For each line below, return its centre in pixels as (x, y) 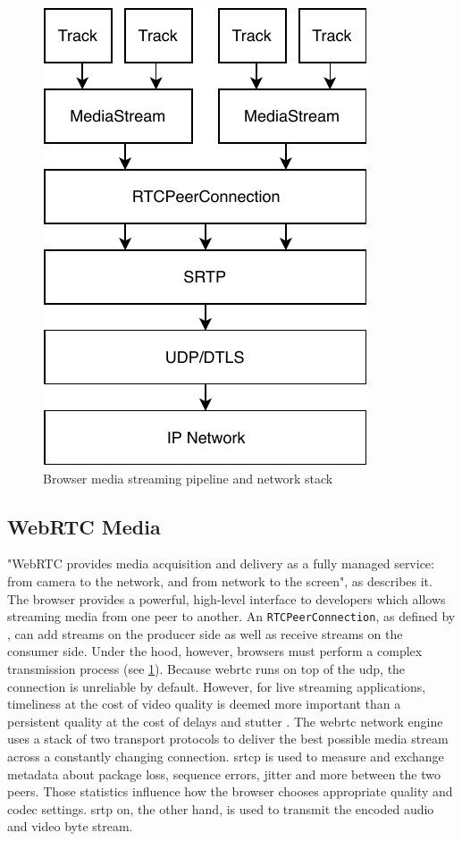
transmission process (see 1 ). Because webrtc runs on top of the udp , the (206, 669)
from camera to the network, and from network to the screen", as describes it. (220, 580)
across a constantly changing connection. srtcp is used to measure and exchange (226, 756)
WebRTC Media (84, 526)
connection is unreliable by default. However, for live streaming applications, (217, 686)
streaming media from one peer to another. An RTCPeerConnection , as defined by (231, 616)
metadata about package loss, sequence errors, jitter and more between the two (224, 774)
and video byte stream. (70, 826)
